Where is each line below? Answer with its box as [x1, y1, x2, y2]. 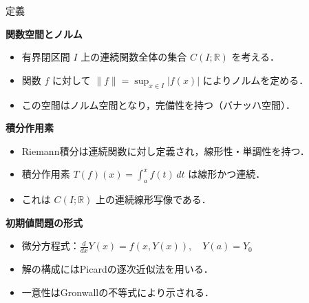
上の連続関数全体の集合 [81, 50, 187, 64]
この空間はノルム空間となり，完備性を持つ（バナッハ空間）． [21, 97, 296, 112]
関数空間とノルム [6, 26, 83, 41]
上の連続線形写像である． [95, 192, 211, 207]
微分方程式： [21, 238, 80, 253]
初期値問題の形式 [6, 215, 83, 229]
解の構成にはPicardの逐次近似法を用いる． [21, 262, 213, 276]
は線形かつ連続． [188, 167, 266, 181]
